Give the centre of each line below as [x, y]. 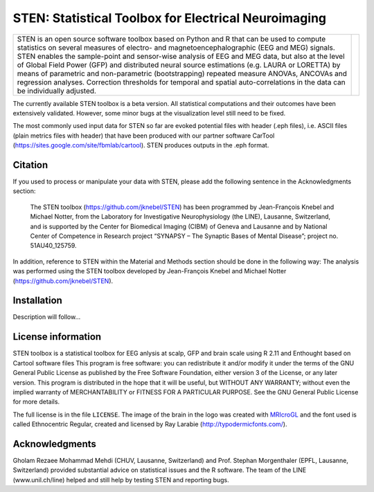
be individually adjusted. [57, 91]
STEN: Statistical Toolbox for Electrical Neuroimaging [170, 18]
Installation [37, 301]
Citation [30, 165]
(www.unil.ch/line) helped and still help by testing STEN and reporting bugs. [121, 480]
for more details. [36, 402]
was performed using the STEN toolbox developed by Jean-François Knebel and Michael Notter [150, 271]
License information [57, 337]
